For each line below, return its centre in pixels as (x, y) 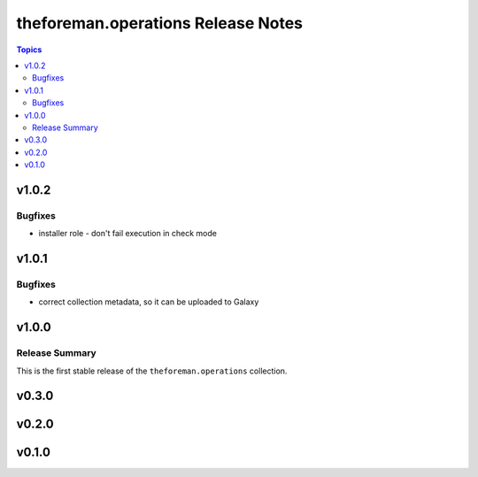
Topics (29, 50)
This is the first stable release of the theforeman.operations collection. (152, 371)
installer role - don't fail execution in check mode (127, 234)
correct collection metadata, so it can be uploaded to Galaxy (149, 302)
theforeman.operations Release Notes (160, 23)
